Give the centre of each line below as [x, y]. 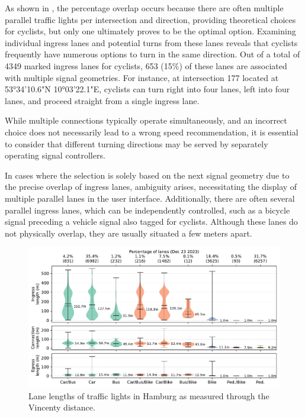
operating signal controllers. [55, 155]
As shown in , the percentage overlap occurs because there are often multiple [144, 8]
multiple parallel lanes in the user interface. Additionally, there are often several [150, 198]
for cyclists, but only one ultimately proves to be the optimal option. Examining [150, 31]
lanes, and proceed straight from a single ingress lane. [102, 100]
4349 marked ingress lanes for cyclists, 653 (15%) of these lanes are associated [146, 65]
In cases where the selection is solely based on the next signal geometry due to [147, 175]
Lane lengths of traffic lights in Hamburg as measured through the [149, 395]
